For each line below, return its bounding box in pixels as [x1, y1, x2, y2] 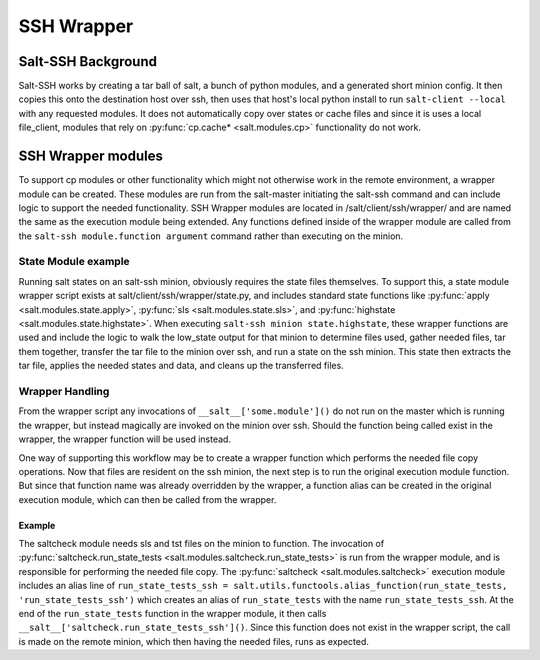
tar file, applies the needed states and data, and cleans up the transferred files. [18, 360, 344, 372]
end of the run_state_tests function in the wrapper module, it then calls [18, 608, 327, 620]
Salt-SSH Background [18, 53, 157, 70]
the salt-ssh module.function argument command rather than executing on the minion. [18, 230, 404, 242]
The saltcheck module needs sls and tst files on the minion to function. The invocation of [18, 538, 385, 550]
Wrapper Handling [18, 384, 110, 398]
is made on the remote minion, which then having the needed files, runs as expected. [18, 635, 370, 647]
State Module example [18, 255, 130, 269]
